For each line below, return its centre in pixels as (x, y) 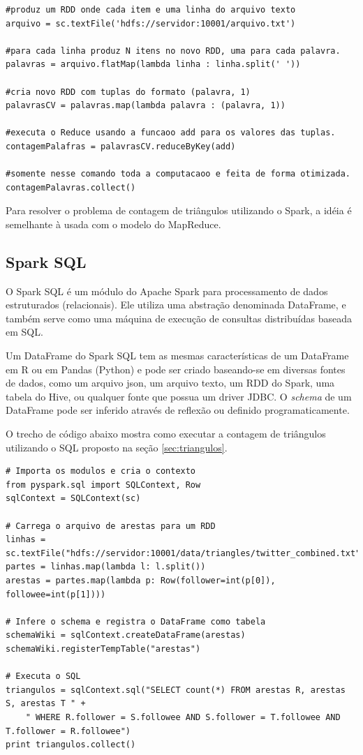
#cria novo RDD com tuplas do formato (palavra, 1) (128, 92)
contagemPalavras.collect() (71, 187)
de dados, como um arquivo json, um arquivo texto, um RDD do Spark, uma (170, 383)
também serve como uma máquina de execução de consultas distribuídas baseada (179, 318)
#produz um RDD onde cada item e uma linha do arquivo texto (151, 10)
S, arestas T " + (46, 704)
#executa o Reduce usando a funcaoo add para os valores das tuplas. (171, 133)
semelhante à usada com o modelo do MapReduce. (113, 224)
